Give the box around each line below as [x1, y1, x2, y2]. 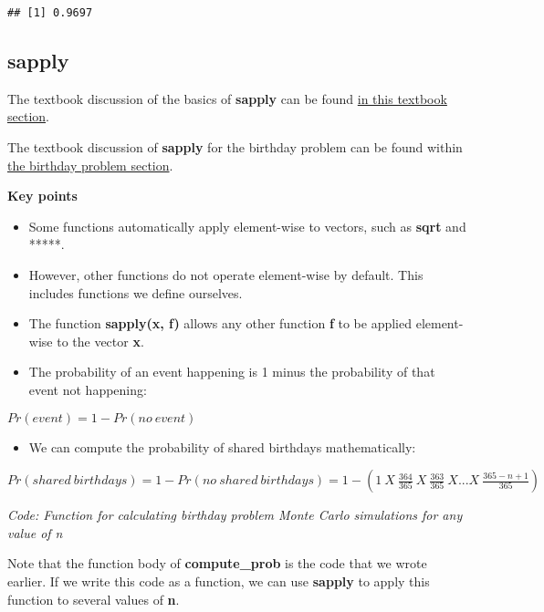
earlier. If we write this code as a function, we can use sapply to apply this [7, 571, 430, 590]
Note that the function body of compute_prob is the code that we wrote [7, 554, 427, 573]
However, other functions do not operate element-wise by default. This [28, 265, 424, 285]
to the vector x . [57, 331, 144, 350]
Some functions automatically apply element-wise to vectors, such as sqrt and [28, 216, 466, 235]
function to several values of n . [7, 589, 180, 608]
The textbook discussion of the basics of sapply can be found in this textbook [7, 88, 447, 108]
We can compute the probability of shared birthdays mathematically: [28, 437, 416, 456]
